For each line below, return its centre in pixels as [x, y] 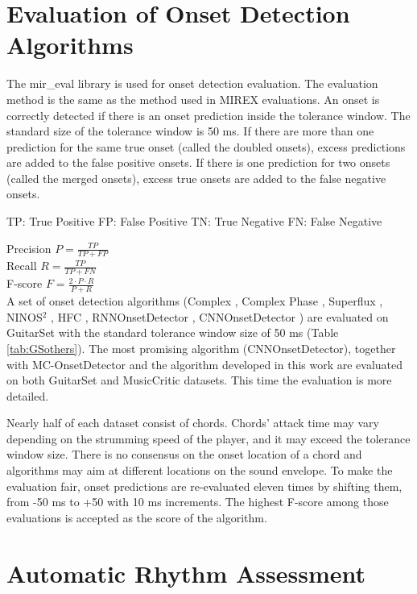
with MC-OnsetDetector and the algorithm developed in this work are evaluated [205, 364]
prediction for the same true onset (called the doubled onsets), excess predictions [206, 146]
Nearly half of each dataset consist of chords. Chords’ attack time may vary [193, 423]
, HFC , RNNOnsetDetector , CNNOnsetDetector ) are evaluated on [220, 316]
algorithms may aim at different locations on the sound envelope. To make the [200, 470]
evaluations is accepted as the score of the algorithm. [137, 517]
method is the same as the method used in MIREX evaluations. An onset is [193, 99]
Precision [29, 248]
